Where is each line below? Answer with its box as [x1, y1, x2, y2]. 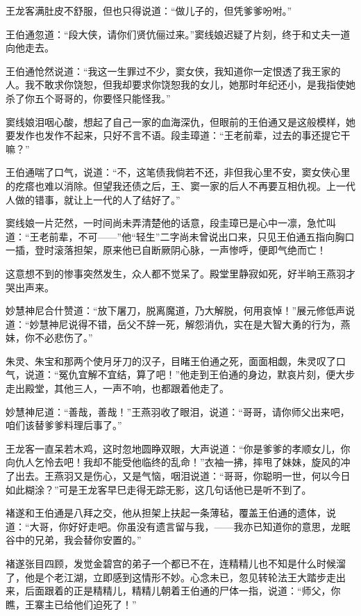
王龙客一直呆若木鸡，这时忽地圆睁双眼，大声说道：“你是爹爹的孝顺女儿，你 [6, 441, 351, 455]
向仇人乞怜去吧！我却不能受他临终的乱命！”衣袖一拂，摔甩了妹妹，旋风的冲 [6, 455, 351, 469]
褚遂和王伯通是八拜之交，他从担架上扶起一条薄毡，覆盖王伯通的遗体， [6, 505, 326, 520]
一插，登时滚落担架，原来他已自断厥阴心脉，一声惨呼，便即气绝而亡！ [6, 243, 326, 257]
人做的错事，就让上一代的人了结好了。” [6, 192, 180, 206]
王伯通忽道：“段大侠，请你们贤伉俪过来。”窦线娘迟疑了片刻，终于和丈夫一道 [6, 26, 351, 41]
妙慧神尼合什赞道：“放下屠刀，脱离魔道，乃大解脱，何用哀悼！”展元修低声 [6, 303, 346, 318]
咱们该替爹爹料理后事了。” [6, 418, 122, 432]
